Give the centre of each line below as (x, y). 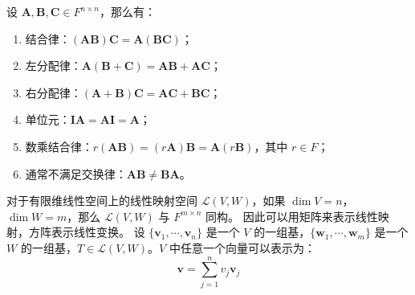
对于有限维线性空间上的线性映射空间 (102, 201)
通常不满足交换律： (76, 173)
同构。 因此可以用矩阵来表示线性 (292, 216)
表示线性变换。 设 (98, 232)
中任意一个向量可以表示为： (242, 247)
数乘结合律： (59, 146)
